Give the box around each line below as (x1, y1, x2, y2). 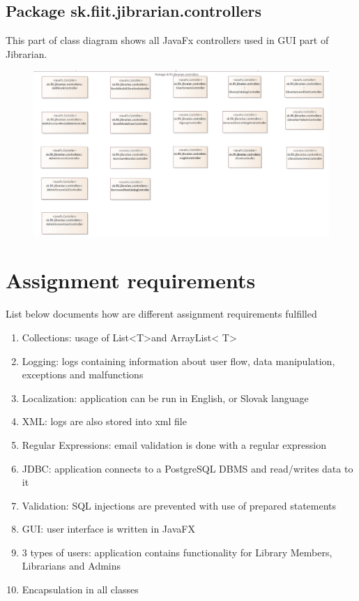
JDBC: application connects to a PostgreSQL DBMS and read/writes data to (22, 461, 353, 475)
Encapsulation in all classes (22, 582, 139, 597)
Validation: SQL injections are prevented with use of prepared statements (22, 498, 337, 512)
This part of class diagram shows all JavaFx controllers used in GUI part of (6, 33, 329, 47)
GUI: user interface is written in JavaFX (22, 521, 195, 536)
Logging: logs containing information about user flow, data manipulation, (22, 353, 335, 368)
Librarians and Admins (22, 558, 121, 573)
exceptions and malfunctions (22, 367, 144, 382)
